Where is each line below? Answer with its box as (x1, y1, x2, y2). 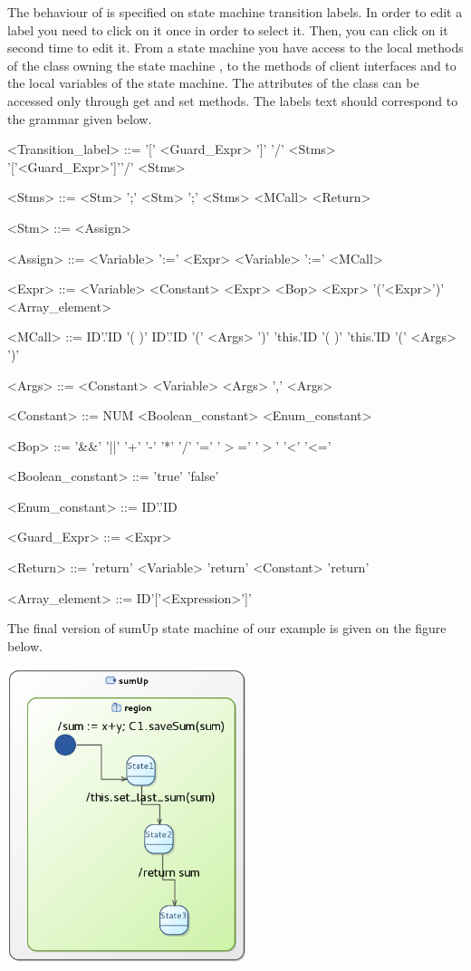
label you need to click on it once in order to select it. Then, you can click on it (7, 20, 448, 39)
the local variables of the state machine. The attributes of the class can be (7, 73, 419, 92)
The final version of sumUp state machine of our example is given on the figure (7, 619, 447, 638)
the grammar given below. (7, 109, 152, 128)
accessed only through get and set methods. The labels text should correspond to (7, 91, 458, 110)
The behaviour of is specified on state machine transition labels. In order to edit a (7, 3, 463, 21)
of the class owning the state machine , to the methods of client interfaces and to (7, 55, 457, 74)
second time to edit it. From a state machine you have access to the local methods (7, 38, 464, 57)
